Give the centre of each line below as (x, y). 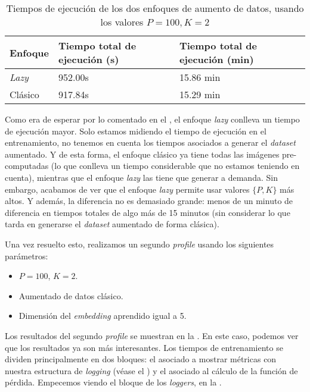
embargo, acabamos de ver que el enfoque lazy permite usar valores (127, 189)
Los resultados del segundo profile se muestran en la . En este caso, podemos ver (152, 335)
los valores (122, 22)
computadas (27, 166)
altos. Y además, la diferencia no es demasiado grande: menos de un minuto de (149, 201)
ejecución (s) (89, 59)
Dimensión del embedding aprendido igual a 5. (103, 316)
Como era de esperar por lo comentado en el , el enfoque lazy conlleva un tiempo (152, 119)
